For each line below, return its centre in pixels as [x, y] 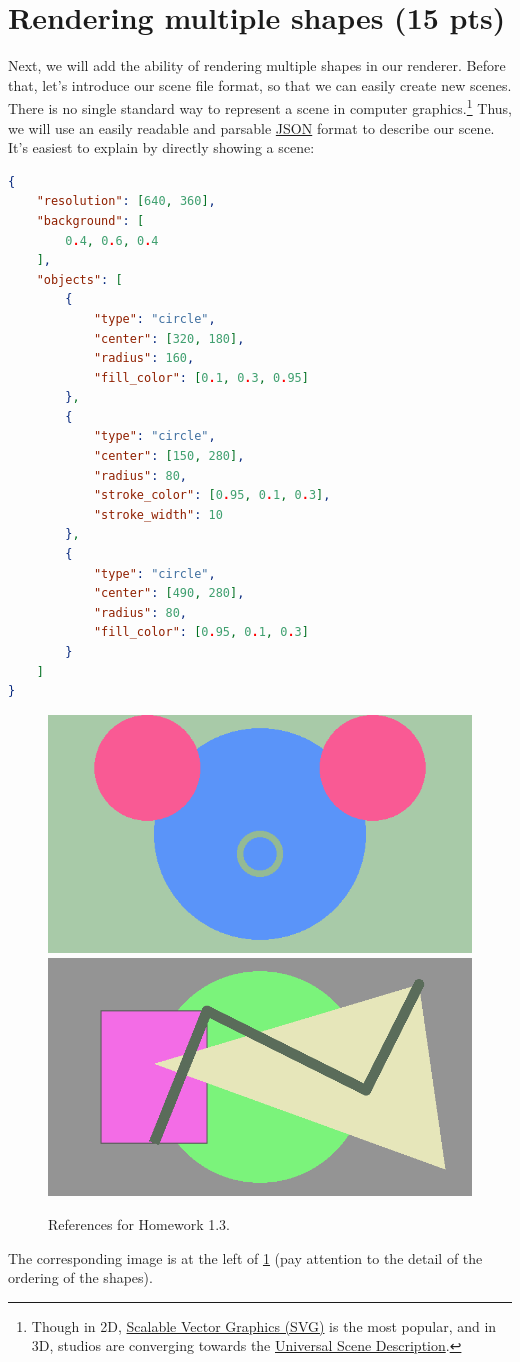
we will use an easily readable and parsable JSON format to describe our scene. [251, 127]
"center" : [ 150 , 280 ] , [169, 456]
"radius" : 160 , [144, 358]
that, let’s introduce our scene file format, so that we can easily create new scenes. [260, 84]
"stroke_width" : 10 [158, 514]
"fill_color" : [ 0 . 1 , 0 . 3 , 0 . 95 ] [201, 377]
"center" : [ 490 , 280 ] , [169, 593]
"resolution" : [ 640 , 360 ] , [126, 201]
